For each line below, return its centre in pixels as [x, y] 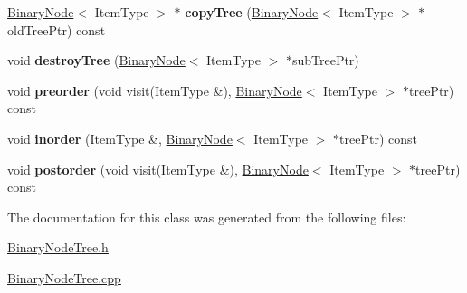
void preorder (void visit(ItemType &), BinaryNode [155, 90]
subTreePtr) [325, 60]
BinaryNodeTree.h [58, 247]
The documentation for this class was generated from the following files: [207, 217]
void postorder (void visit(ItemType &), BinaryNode [158, 169]
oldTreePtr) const [57, 29]
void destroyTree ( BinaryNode [96, 60]
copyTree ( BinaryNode [252, 12]
